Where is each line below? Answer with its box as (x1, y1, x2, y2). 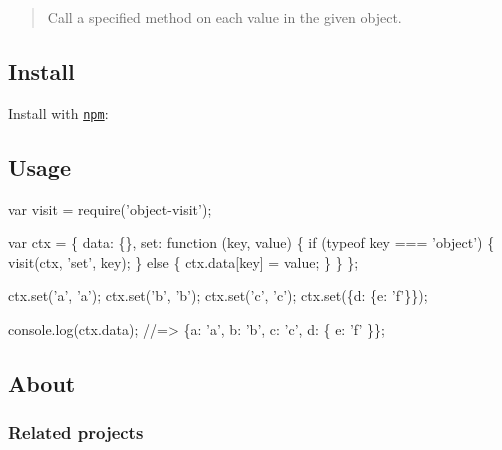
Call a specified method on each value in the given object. (47, 7, 402, 27)
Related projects (8, 420, 144, 445)
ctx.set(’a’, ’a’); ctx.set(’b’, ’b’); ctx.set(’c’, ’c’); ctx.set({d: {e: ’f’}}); (8, 285, 428, 306)
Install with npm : (8, 102, 109, 123)
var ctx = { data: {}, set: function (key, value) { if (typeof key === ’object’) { (8, 232, 495, 253)
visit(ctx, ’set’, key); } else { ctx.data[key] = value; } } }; (8, 251, 359, 272)
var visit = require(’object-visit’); (8, 198, 212, 219)
